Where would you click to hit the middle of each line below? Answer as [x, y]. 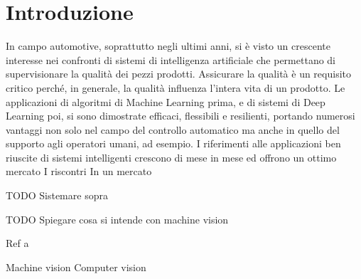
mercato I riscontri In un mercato [79, 171]
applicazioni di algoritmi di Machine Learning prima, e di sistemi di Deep [166, 101]
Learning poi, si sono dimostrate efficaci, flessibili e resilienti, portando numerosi [180, 116]
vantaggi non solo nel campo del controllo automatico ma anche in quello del [173, 129]
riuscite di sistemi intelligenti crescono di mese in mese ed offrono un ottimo [171, 157]
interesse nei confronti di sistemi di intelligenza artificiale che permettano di [171, 59]
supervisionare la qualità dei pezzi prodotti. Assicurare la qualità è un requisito [178, 74]
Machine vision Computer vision [76, 267]
